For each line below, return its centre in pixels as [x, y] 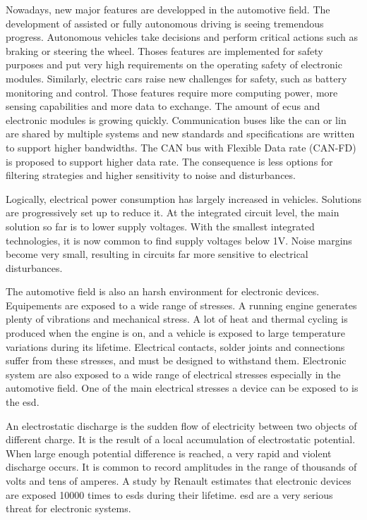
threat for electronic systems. [68, 508]
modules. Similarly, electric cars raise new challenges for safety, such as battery [176, 78]
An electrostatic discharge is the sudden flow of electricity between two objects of [181, 425]
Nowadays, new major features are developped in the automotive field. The [168, 9]
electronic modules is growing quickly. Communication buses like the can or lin [176, 119]
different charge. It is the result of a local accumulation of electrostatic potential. [181, 439]
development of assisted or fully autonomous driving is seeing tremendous [165, 23]
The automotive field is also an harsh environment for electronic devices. [163, 291]
